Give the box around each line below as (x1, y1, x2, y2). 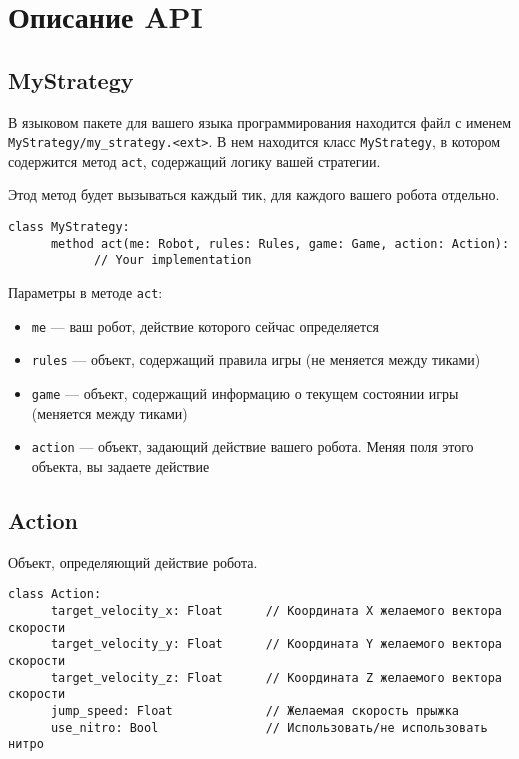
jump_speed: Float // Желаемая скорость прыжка (50, 703, 460, 718)
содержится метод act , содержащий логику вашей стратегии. (8, 150, 381, 171)
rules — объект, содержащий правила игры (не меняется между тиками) (31, 349, 481, 370)
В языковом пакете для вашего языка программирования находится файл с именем (8, 111, 512, 132)
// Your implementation (93, 253, 252, 268)
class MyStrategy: (8, 220, 130, 235)
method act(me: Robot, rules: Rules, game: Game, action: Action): (50, 236, 510, 251)
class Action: (8, 587, 102, 602)
